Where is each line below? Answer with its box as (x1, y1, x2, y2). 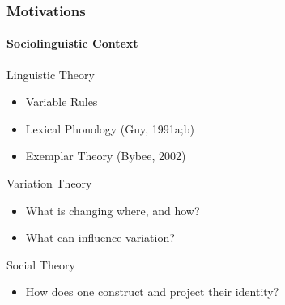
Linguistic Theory (6, 66, 95, 83)
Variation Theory (6, 175, 92, 192)
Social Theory (6, 256, 75, 273)
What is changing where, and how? (25, 201, 200, 218)
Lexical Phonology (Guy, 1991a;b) (25, 120, 194, 137)
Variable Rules (25, 93, 98, 110)
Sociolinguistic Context (6, 35, 138, 52)
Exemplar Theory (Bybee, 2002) (25, 147, 186, 164)
